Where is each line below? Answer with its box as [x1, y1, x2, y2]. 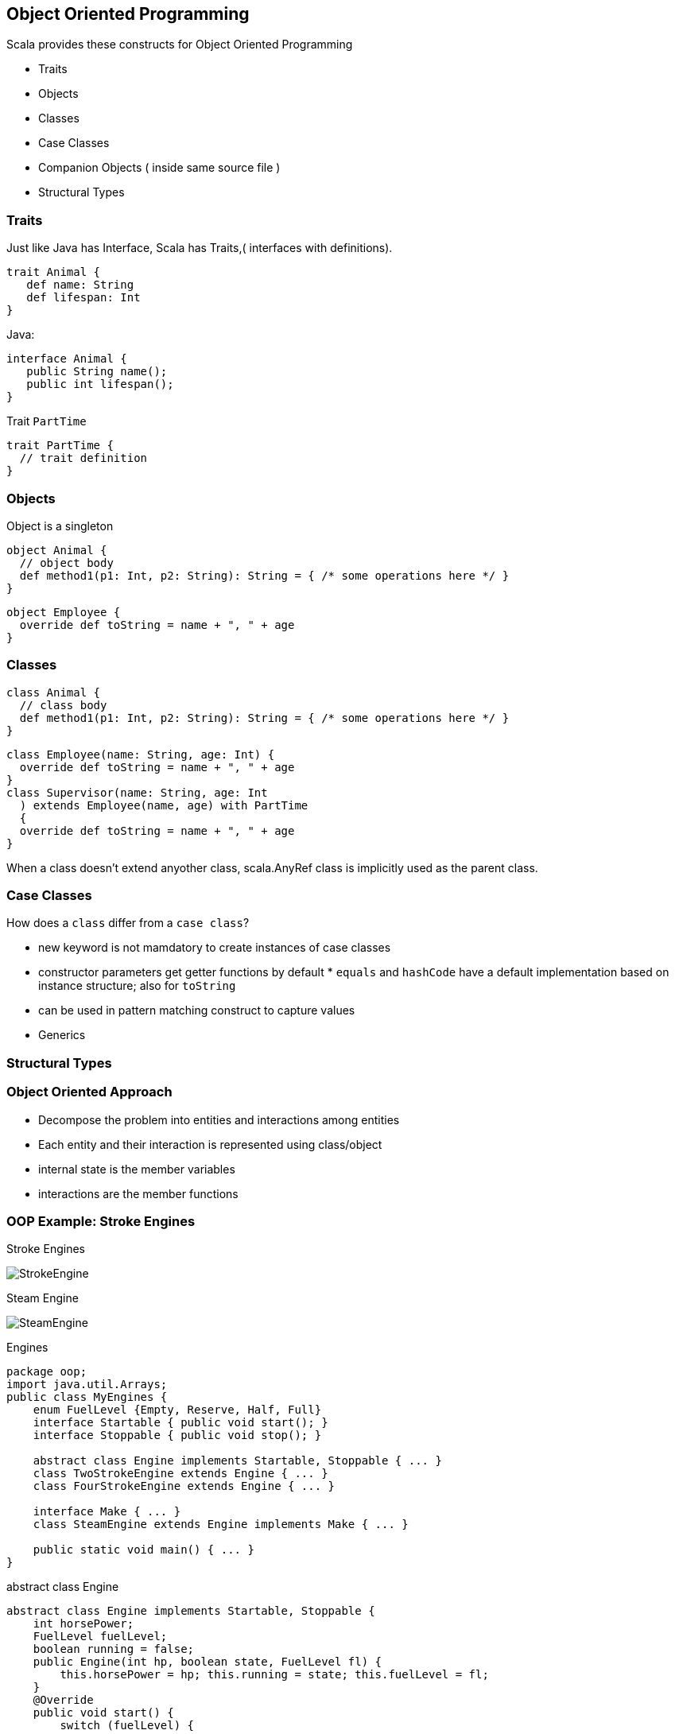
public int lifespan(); [26, 378, 174, 391]
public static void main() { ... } [33, 1543, 254, 1557]
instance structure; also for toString [38, 979, 236, 993]
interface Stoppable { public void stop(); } [33, 1429, 322, 1442]
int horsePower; [33, 1617, 134, 1631]
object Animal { [6, 543, 107, 557]
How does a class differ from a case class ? [6, 916, 250, 930]
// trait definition [19, 452, 148, 465]
